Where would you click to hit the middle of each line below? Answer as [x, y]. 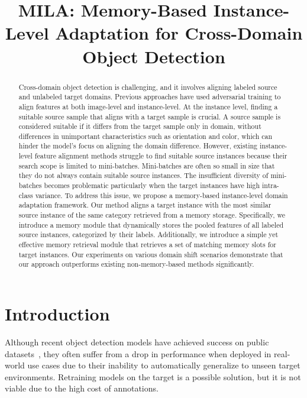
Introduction [57, 314]
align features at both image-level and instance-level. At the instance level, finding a [148, 106]
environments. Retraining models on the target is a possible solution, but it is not [153, 376]
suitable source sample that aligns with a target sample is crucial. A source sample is [150, 116]
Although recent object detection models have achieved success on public [137, 342]
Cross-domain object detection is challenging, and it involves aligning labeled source [148, 87]
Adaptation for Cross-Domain [179, 33]
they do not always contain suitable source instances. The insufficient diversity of [143, 175]
